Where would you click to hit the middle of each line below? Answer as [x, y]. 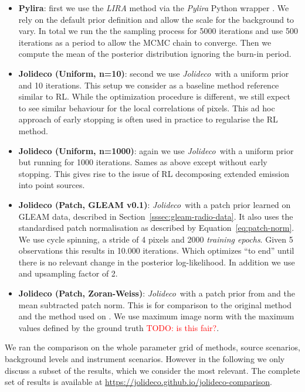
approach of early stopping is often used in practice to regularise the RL [148, 119]
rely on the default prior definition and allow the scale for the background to [156, 19]
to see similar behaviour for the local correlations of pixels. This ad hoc [147, 108]
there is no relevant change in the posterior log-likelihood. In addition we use [157, 262]
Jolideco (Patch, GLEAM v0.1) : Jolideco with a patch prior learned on [155, 204]
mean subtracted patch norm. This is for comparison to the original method [155, 304]
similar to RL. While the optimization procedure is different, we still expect [154, 96]
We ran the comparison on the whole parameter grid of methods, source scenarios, [152, 347]
